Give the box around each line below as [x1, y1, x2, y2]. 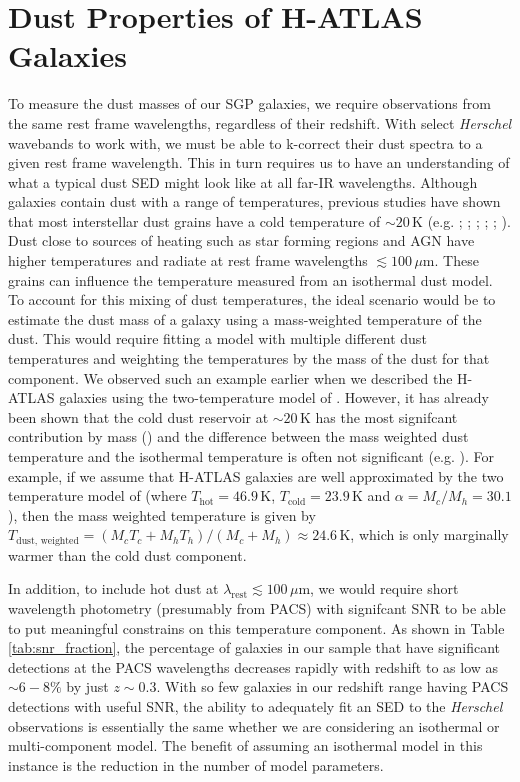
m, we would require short [298, 578, 459, 599]
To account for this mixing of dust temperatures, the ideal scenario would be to [8, 289, 496, 310]
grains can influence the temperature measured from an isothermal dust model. [8, 269, 493, 290]
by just [66, 676, 109, 697]
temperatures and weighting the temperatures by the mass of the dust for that [8, 348, 490, 369]
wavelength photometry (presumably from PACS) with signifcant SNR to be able [8, 598, 506, 619]
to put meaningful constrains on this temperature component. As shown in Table [8, 617, 505, 638]
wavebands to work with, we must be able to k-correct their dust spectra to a [8, 132, 483, 153]
